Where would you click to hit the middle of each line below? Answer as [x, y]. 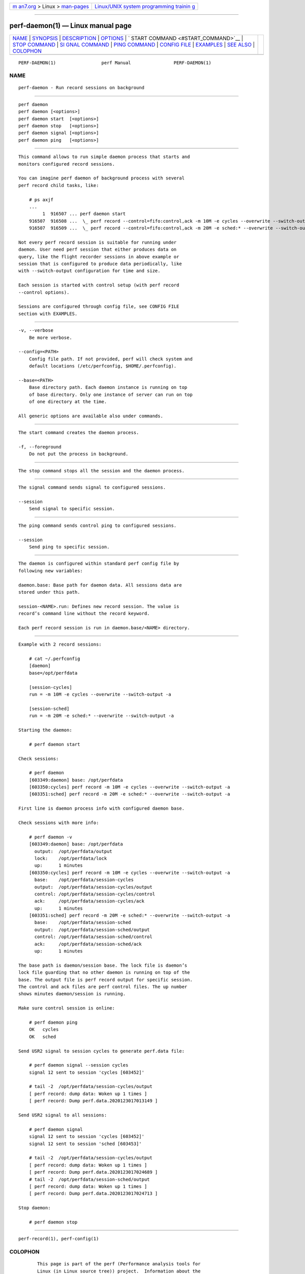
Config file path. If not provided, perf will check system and [111, 359]
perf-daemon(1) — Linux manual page [70, 26]
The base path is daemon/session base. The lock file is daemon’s [103, 965]
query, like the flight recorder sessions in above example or [99, 257]
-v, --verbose [36, 330]
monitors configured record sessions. [67, 164]
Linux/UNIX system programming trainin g [145, 6]
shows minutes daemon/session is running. [72, 994]
